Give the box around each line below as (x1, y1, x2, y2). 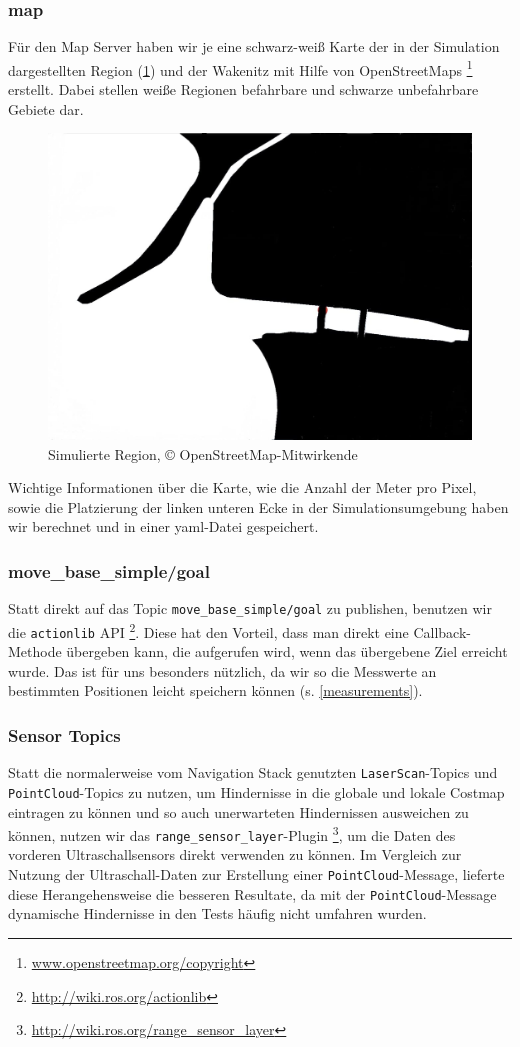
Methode (8, 641, 62, 662)
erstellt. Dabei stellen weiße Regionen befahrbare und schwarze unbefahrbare (8, 79, 479, 100)
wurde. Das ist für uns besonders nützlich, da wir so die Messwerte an (8, 660, 437, 681)
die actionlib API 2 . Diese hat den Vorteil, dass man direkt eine (8, 618, 409, 642)
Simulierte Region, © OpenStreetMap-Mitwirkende (48, 443, 358, 464)
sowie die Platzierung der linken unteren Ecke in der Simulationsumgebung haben (8, 496, 509, 517)
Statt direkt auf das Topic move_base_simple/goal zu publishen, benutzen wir (8, 598, 492, 619)
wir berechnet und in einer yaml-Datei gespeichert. (8, 516, 319, 537)
